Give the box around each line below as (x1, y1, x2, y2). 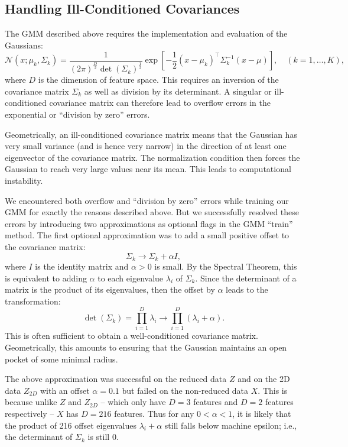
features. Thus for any (114, 407, 194, 420)
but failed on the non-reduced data (122, 384, 249, 396)
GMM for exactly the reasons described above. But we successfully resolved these (5, 206, 300, 218)
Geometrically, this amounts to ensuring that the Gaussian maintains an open (5, 341, 287, 354)
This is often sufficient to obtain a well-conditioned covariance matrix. (5, 329, 258, 342)
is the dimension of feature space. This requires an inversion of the (38, 73, 279, 86)
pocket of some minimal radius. (5, 352, 118, 365)
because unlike (5, 396, 57, 408)
